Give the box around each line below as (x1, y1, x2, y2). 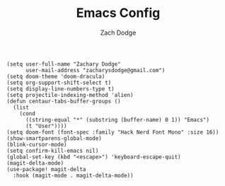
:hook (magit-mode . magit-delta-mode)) (13, 172, 134, 179)
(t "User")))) (25, 122, 68, 129)
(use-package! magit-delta (6, 165, 86, 173)
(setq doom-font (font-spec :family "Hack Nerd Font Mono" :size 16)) (6, 129, 219, 136)
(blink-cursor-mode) (6, 141, 68, 148)
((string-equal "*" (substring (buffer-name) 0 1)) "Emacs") (25, 116, 210, 123)
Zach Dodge (100, 28, 137, 37)
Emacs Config (76, 5, 161, 21)
